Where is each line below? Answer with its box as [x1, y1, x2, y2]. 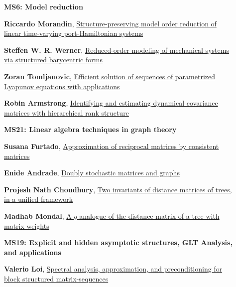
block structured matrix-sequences [4, 273, 109, 284]
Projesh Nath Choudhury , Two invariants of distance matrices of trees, [4, 184, 232, 194]
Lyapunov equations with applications [4, 81, 120, 91]
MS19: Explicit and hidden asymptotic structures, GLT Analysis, [4, 237, 233, 248]
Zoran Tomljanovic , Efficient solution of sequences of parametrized [4, 71, 216, 81]
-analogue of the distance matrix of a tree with [77, 210, 220, 221]
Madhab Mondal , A [4, 210, 72, 221]
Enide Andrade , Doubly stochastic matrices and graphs [4, 167, 180, 178]
